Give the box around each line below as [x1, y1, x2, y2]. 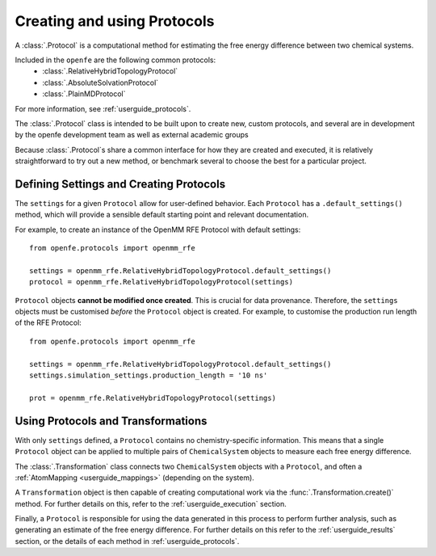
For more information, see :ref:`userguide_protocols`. [15, 103, 191, 113]
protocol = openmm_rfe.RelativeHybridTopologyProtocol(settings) [29, 277, 294, 287]
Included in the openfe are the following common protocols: [15, 55, 216, 65]
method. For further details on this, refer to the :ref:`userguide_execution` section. [15, 499, 287, 508]
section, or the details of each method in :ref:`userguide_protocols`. [15, 536, 240, 545]
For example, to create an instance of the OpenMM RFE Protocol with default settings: [15, 225, 301, 234]
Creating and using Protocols [15, 12, 215, 30]
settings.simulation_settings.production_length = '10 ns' [29, 371, 268, 380]
